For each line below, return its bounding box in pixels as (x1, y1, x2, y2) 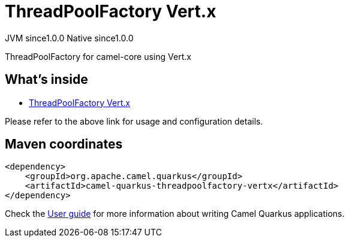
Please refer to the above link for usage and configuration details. (5, 116, 263, 126)
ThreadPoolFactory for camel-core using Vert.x (5, 51, 191, 62)
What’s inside (5, 72, 88, 87)
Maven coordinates (5, 137, 123, 152)
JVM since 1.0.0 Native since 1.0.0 (5, 32, 134, 43)
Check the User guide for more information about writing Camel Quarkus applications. (5, 208, 345, 219)
